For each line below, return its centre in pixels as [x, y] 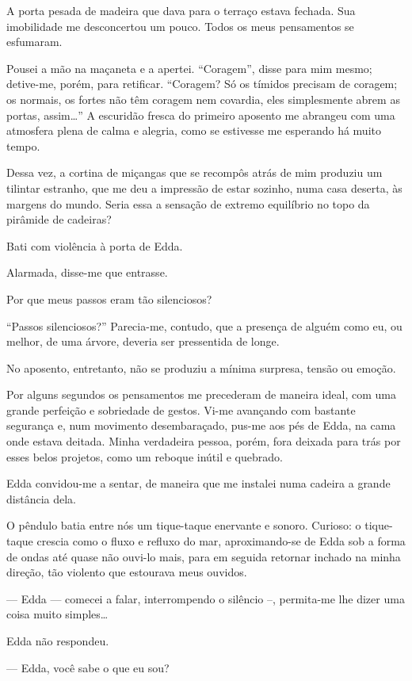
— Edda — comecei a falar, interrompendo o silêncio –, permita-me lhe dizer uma [206, 598]
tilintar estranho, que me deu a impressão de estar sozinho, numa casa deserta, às [204, 187]
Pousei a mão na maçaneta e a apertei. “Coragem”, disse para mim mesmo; [189, 68]
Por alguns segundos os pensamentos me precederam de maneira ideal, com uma [201, 394]
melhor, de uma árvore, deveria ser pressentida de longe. [143, 341]
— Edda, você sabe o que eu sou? [88, 667]
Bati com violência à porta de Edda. [95, 245]
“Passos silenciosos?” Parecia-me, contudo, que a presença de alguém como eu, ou [204, 325]
